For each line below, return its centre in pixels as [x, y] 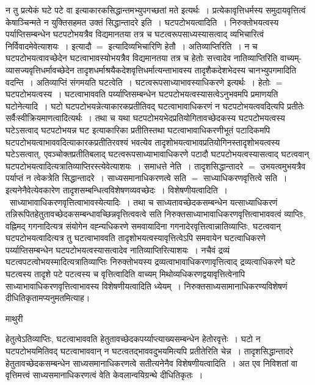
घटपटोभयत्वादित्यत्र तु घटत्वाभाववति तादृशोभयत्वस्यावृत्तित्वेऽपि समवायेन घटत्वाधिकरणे [136, 238]
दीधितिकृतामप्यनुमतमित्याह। [48, 298]
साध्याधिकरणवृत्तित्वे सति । [245, 178]
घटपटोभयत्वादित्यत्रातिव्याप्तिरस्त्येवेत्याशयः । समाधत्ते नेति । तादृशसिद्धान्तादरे [125, 166]
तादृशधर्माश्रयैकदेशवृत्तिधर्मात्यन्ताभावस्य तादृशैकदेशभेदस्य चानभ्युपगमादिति [187, 69]
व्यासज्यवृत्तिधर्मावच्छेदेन [40, 69]
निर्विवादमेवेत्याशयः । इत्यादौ [49, 46]
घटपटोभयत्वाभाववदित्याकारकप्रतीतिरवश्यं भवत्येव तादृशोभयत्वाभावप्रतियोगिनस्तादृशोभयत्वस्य [143, 142]
